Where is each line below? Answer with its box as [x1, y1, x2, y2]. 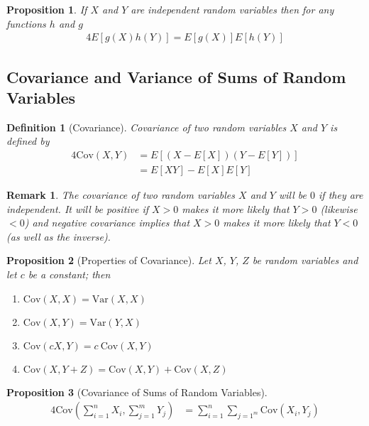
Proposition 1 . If [6, 2, 87, 16]
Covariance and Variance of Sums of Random [6, 65, 346, 87]
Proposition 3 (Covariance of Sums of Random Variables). [6, 384, 268, 399]
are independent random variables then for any [131, 2, 334, 16]
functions [6, 16, 46, 31]
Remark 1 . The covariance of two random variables [6, 187, 236, 202]
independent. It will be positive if [6, 201, 149, 216]
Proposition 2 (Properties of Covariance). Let [6, 253, 211, 268]
